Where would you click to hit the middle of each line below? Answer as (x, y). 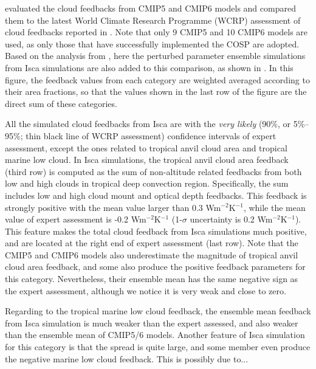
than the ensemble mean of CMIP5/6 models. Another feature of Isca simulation (155, 335)
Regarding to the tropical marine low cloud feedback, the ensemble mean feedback (158, 311)
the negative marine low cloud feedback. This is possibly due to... (127, 358)
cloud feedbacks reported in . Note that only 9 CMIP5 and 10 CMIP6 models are (156, 32)
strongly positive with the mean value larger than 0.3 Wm (113, 207)
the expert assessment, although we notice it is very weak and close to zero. (146, 290)
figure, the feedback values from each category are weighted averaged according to (157, 79)
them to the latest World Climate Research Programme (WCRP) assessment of (153, 20)
